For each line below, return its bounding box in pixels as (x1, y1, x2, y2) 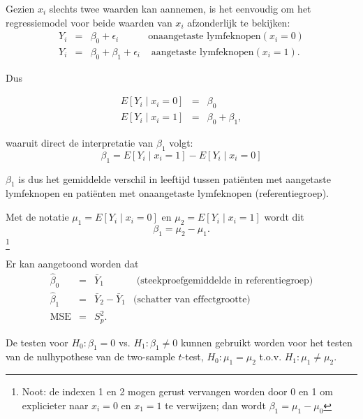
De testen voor (6, 335, 68, 349)
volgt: (169, 135, 193, 150)
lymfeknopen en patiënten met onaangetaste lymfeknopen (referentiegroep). (6, 186, 329, 200)
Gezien (6, 1, 35, 15)
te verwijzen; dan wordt (165, 397, 266, 412)
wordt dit (264, 209, 304, 224)
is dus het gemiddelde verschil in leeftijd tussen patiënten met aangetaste (18, 171, 331, 186)
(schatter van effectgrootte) (133, 294, 251, 304)
